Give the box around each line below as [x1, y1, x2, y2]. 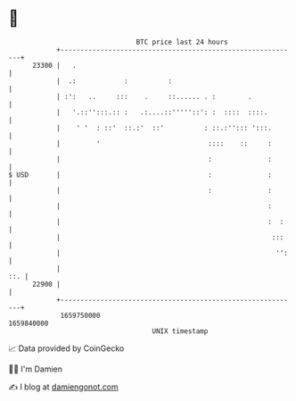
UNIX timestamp [152, 326, 209, 336]
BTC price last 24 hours [136, 38, 228, 46]
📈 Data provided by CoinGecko [8, 343, 125, 354]
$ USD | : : [8, 170, 273, 180]
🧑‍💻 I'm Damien [8, 363, 63, 374]
